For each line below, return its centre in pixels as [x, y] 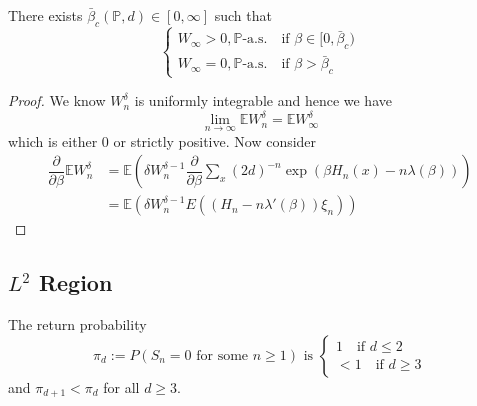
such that [243, 15]
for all [121, 386]
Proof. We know [57, 100]
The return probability [77, 324]
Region [75, 282]
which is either [53, 140]
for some [222, 355]
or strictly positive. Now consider [215, 140]
